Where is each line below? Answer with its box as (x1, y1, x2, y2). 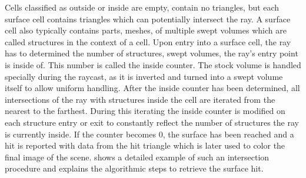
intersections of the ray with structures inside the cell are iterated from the (5, 93, 275, 105)
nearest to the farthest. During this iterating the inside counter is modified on (5, 105, 285, 117)
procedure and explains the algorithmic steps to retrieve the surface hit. (5, 162, 264, 174)
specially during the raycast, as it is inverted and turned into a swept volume (5, 70, 283, 82)
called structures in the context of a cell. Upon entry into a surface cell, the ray (5, 35, 291, 48)
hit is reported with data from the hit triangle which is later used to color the (5, 139, 285, 152)
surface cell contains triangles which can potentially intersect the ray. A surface (5, 12, 291, 25)
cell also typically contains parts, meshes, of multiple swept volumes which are (5, 24, 287, 36)
